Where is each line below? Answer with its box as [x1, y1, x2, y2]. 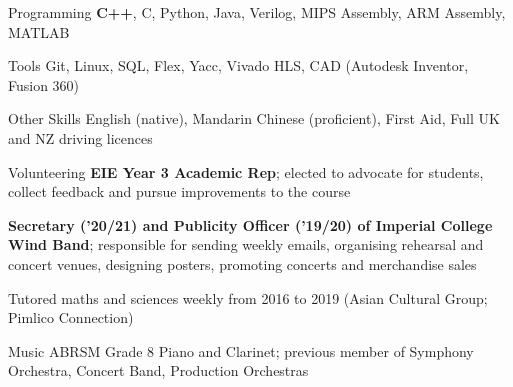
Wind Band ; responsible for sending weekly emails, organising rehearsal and [8, 234, 484, 255]
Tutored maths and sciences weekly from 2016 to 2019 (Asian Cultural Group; [8, 287, 488, 308]
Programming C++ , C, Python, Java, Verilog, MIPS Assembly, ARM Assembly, [8, 2, 506, 22]
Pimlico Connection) [8, 307, 134, 328]
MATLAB [8, 21, 70, 42]
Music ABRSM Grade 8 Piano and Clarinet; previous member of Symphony [8, 340, 474, 361]
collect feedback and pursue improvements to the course [8, 181, 351, 202]
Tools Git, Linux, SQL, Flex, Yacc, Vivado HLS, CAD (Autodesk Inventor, [8, 55, 469, 76]
